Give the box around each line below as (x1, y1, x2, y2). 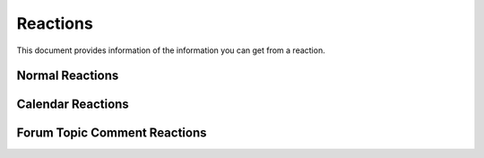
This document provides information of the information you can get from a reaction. (16, 45, 326, 56)
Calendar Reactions (16, 97, 129, 112)
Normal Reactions (16, 68, 119, 83)
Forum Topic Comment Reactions (16, 126, 207, 141)
